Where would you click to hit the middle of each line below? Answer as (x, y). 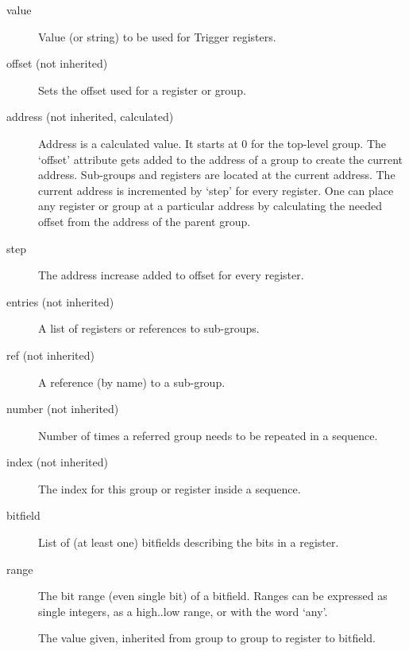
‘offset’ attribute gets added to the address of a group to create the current (221, 159)
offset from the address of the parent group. (145, 221)
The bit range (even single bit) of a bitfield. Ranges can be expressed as (213, 596)
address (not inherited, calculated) (90, 117)
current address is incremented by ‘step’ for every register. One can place (216, 190)
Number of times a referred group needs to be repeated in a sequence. (208, 435)
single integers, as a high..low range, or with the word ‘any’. (183, 611)
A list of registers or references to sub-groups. (149, 328)
